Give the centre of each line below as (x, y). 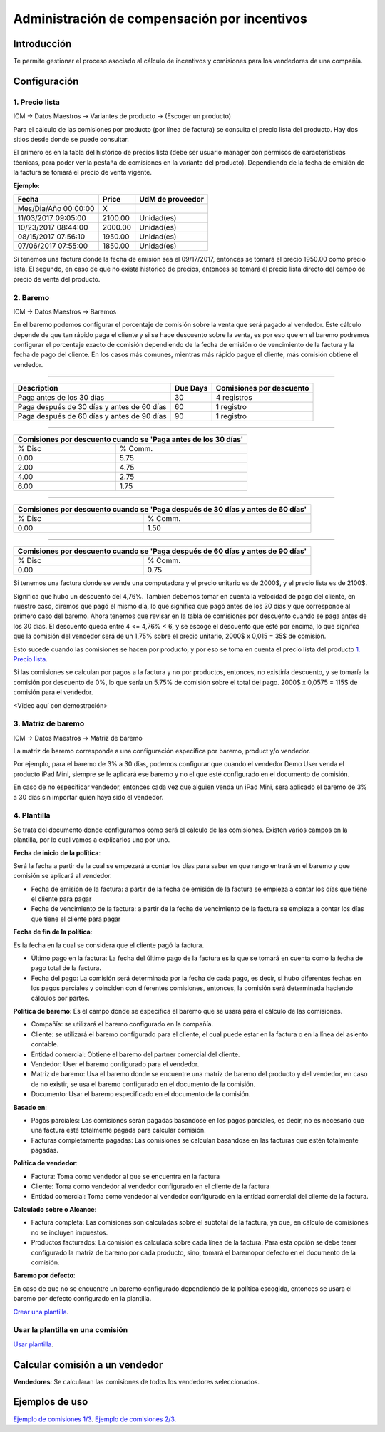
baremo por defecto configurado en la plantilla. (82, 1299)
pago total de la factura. (66, 968)
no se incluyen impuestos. (70, 1232)
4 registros (234, 398)
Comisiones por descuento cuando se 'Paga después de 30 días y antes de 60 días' (162, 510)
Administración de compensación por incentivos (160, 19)
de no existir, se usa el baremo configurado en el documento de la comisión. (143, 1084)
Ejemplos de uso (51, 1402)
